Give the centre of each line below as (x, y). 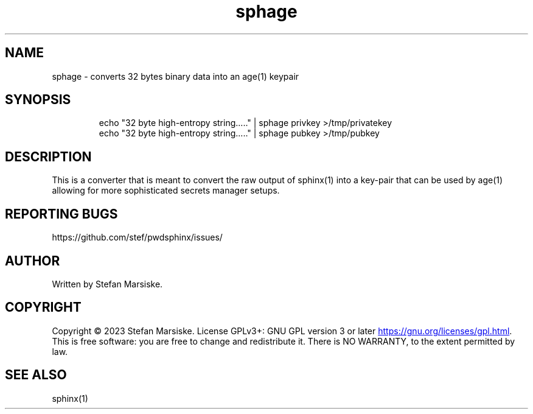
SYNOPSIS (38, 100)
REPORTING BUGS (61, 214)
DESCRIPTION (48, 156)
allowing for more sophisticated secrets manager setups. (166, 191)
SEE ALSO (36, 375)
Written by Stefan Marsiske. (107, 284)
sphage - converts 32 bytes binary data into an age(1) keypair (176, 76)
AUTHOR (33, 261)
